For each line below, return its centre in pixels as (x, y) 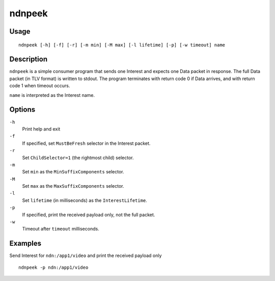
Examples (25, 244)
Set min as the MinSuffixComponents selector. (73, 172)
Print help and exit (41, 129)
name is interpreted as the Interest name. (52, 95)
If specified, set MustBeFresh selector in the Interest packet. (86, 143)
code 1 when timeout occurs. (40, 86)
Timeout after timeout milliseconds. (61, 229)
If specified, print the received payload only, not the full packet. (89, 215)
